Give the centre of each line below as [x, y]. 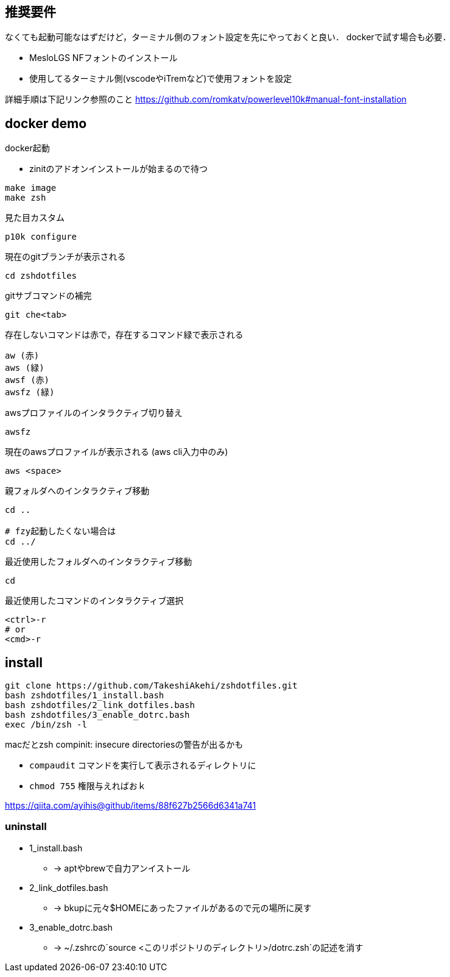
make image [31, 188]
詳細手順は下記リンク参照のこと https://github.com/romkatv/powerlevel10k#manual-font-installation [206, 99]
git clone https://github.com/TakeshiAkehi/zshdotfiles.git [151, 686]
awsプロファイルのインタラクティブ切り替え [94, 413]
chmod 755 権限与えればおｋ [88, 786]
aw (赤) [22, 356]
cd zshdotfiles [41, 276]
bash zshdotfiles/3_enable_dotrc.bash [97, 715]
